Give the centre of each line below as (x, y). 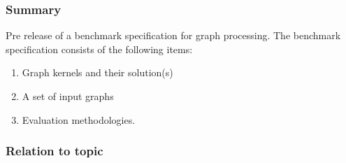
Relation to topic (55, 151)
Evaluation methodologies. (79, 119)
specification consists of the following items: (99, 49)
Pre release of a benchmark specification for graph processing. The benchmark (173, 35)
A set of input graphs (68, 96)
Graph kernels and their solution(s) (98, 72)
